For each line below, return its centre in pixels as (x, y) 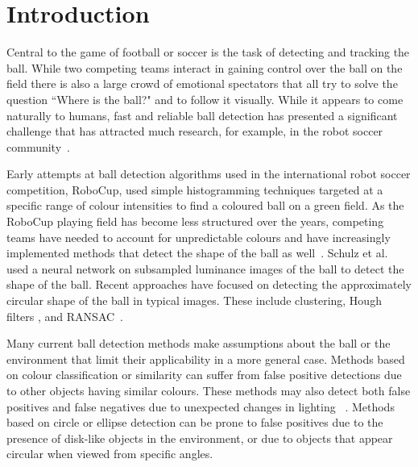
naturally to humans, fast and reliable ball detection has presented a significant (202, 115)
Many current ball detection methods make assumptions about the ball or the (199, 343)
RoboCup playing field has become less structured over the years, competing (195, 221)
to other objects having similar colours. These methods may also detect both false (209, 390)
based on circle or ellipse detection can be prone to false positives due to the (195, 422)
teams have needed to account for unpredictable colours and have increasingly (199, 237)
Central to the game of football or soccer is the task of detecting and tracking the (208, 52)
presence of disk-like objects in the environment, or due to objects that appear (200, 438)
